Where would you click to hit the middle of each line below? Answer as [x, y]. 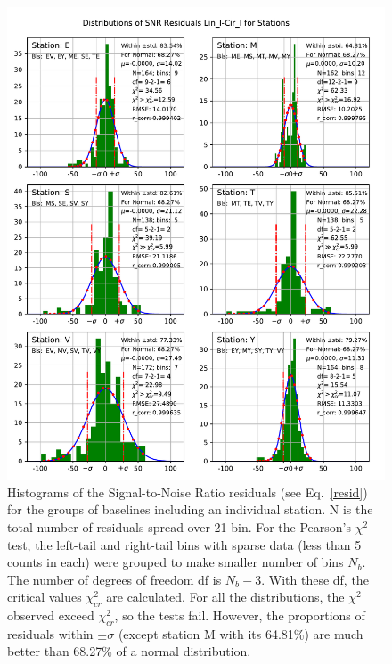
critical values [45, 597]
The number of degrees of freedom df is [114, 579]
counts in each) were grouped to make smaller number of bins [176, 562]
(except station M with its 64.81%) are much [241, 633]
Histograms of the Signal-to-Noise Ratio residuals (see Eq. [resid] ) [188, 492]
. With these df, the [315, 579]
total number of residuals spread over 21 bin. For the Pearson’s [180, 526]
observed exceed [51, 615]
